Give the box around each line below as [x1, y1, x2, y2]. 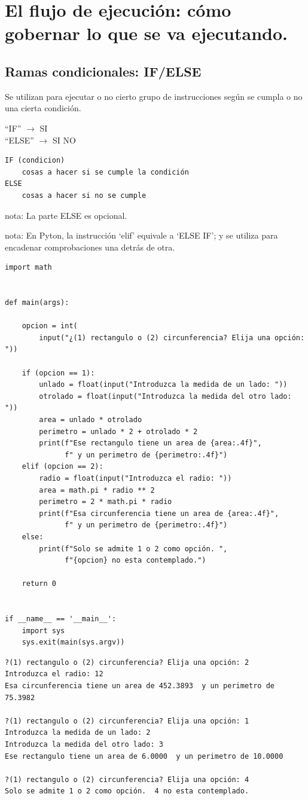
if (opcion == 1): [22, 368, 95, 377]
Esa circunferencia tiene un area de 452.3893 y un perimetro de [5, 682, 275, 691]
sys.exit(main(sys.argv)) [22, 638, 125, 647]
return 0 [22, 579, 56, 588]
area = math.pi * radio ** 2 [39, 486, 155, 494]
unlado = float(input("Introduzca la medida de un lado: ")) [39, 380, 288, 389]
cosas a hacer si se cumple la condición [22, 167, 189, 176]
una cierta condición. [5, 102, 81, 114]
